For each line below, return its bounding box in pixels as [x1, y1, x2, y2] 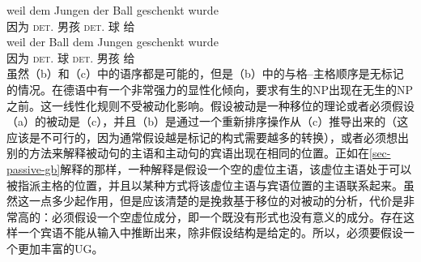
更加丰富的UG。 [17, 239, 104, 256]
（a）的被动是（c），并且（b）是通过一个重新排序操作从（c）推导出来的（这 [6, 113, 409, 130]
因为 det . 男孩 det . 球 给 [6, 17, 135, 34]
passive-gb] [6, 160, 61, 177]
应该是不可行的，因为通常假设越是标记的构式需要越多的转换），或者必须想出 [6, 128, 409, 145]
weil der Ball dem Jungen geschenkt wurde [6, 33, 219, 50]
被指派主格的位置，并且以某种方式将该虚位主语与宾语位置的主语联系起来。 [6, 176, 403, 193]
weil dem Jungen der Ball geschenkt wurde [6, 2, 219, 18]
